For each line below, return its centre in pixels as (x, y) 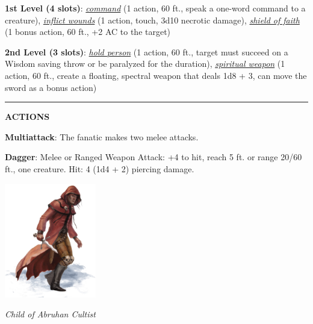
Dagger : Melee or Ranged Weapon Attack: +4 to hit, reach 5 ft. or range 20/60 (153, 157)
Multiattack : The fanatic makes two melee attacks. (102, 136)
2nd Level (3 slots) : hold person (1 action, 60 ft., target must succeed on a (147, 51)
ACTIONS (27, 117)
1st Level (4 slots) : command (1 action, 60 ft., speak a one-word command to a (155, 8)
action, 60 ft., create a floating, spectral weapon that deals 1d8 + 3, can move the (156, 75)
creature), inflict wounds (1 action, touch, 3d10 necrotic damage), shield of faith (152, 20)
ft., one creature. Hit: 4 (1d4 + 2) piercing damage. (100, 168)
